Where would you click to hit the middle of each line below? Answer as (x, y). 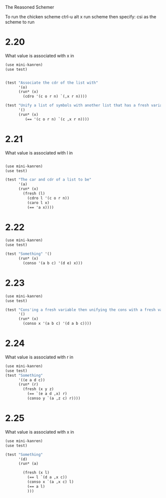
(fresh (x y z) (39, 389)
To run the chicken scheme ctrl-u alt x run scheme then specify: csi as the (81, 17)
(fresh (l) (34, 194)
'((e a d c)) (32, 380)
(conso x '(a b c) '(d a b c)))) (57, 324)
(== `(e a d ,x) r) (47, 394)
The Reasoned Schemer (30, 7)
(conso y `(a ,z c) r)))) (54, 398)
